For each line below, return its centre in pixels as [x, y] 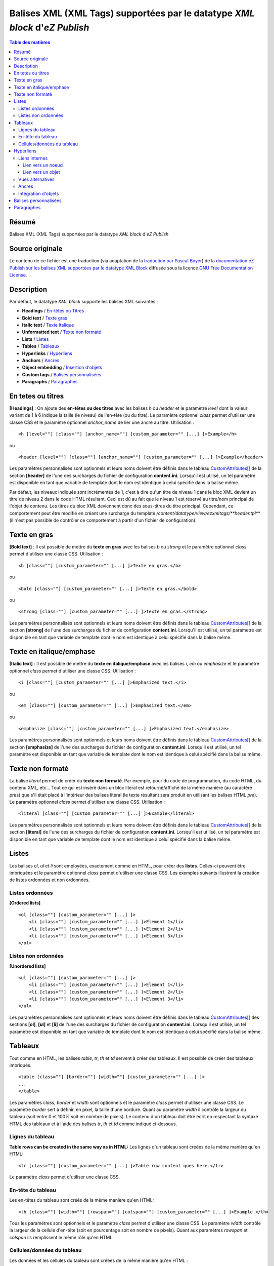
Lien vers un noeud [43, 165]
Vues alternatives [37, 179]
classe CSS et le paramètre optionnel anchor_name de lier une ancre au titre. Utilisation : [102, 422]
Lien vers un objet [41, 172]
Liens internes [33, 158]
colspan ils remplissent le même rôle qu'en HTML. [61, 1237]
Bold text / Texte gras [45, 318]
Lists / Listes [35, 339]
